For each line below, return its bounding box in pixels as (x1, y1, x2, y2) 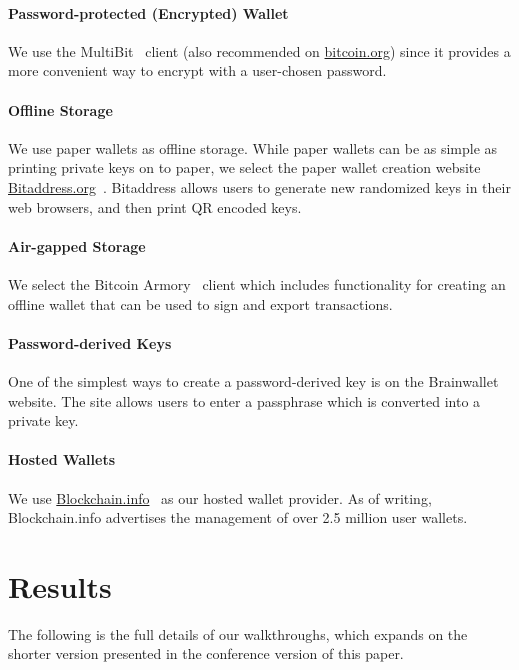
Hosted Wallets (8, 449, 116, 470)
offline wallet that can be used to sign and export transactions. (8, 293, 393, 314)
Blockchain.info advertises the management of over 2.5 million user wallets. (8, 507, 468, 528)
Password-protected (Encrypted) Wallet (8, 2, 289, 23)
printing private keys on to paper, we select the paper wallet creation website (8, 157, 481, 178)
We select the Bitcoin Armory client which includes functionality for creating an (8, 273, 506, 294)
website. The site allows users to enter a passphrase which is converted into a (8, 390, 481, 411)
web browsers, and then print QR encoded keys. (8, 196, 302, 217)
